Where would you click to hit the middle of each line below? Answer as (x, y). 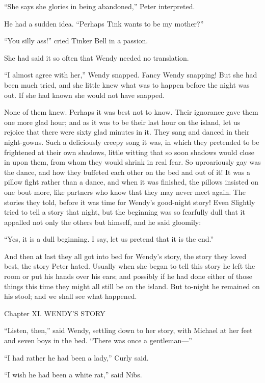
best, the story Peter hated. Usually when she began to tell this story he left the (130, 266)
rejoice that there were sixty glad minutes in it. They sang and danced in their (127, 132)
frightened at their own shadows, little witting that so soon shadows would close (129, 152)
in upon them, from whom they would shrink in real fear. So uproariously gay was (132, 162)
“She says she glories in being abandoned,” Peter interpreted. (100, 6)
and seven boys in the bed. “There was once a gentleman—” (98, 340)
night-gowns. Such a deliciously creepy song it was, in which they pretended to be (132, 142)
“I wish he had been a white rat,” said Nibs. (73, 375)
